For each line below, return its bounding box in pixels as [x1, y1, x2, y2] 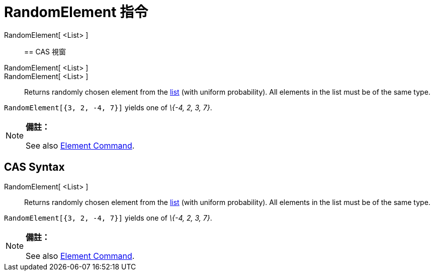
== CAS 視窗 [24, 47, 66, 56]
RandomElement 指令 [4, 4, 148, 21]
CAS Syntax [4, 161, 65, 174]
